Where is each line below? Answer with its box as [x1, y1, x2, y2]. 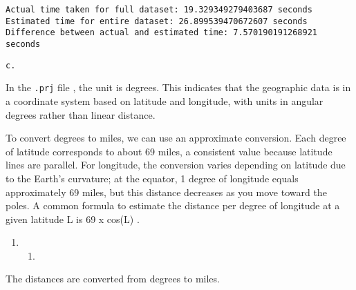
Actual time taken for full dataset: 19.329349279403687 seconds [6, 5, 312, 14]
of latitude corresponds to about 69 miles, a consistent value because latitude [6, 144, 332, 158]
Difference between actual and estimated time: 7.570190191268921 [6, 28, 318, 38]
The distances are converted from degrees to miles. [6, 271, 220, 286]
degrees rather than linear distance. [6, 107, 156, 122]
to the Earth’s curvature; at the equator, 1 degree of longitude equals [6, 171, 299, 185]
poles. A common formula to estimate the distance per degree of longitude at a [6, 198, 340, 213]
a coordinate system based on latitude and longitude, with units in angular [6, 93, 324, 108]
